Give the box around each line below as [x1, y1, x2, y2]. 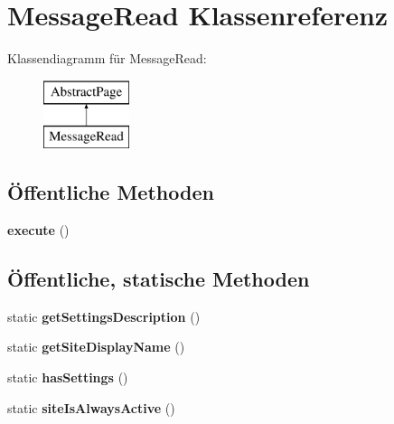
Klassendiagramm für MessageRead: [7, 49, 207, 68]
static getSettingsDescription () [7, 306, 201, 325]
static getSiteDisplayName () [7, 337, 185, 356]
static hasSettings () [7, 368, 128, 387]
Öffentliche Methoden [7, 178, 214, 206]
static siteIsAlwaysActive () [7, 398, 175, 417]
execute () [7, 221, 70, 240]
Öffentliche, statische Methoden [7, 265, 310, 293]
